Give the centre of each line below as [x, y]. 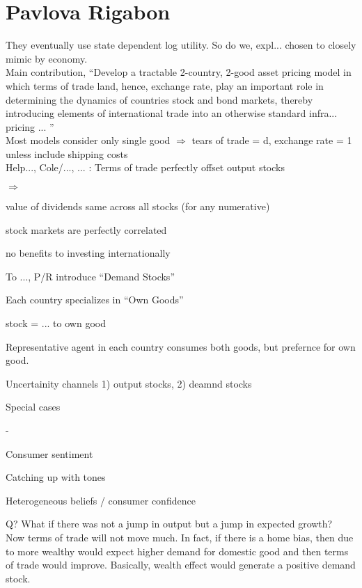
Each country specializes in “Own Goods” [95, 300]
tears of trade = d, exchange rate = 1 [272, 140]
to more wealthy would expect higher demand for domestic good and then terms [177, 551]
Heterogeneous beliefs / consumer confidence [101, 500]
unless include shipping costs [67, 153]
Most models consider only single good [88, 140]
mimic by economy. [47, 58]
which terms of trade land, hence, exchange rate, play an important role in [165, 85]
